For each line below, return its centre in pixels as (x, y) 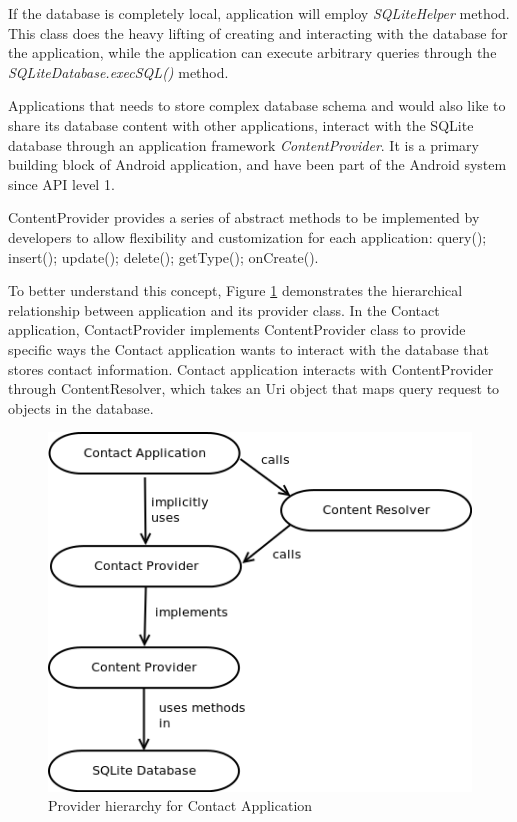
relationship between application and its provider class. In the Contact (224, 309)
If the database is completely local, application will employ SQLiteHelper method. (259, 13)
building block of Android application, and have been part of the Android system (257, 164)
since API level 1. (61, 183)
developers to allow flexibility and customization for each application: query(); (247, 236)
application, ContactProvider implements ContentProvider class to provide (237, 329)
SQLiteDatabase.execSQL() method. (118, 71)
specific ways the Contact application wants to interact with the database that (248, 348)
